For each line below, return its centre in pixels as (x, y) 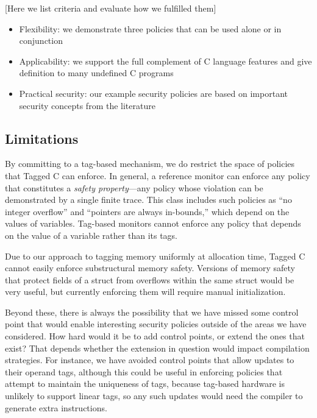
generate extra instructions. (56, 407)
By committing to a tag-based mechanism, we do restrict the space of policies (150, 164)
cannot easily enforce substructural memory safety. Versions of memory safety (150, 268)
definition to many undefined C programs (96, 73)
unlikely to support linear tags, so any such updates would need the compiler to (154, 396)
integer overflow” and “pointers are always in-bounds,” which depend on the (147, 211)
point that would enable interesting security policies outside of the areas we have (156, 324)
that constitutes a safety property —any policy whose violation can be (134, 187)
